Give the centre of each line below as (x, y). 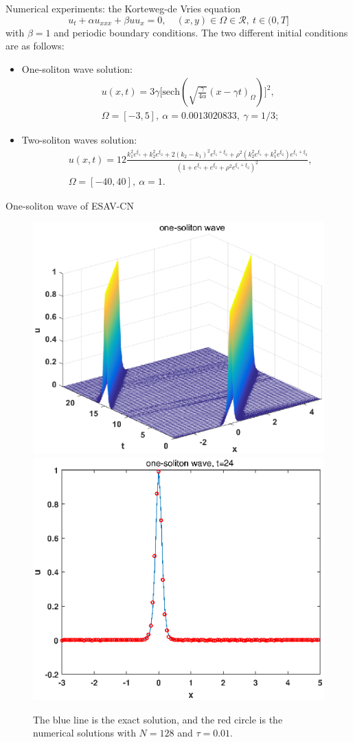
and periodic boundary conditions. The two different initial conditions (201, 32)
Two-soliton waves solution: (79, 140)
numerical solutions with (84, 733)
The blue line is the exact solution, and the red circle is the (158, 719)
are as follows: (35, 46)
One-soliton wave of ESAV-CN (70, 205)
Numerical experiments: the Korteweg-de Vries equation (123, 8)
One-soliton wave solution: (77, 68)
